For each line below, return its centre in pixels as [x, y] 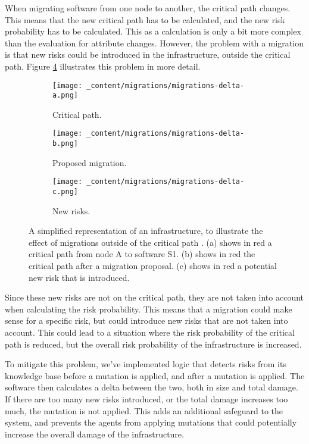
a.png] [65, 96]
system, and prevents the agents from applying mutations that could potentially [151, 422]
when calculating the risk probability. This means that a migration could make [149, 309]
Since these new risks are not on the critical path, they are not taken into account [154, 297]
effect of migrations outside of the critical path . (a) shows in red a [150, 242]
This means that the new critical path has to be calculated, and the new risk [145, 19]
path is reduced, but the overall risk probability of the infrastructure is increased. [153, 344]
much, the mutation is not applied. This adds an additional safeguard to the [144, 410]
